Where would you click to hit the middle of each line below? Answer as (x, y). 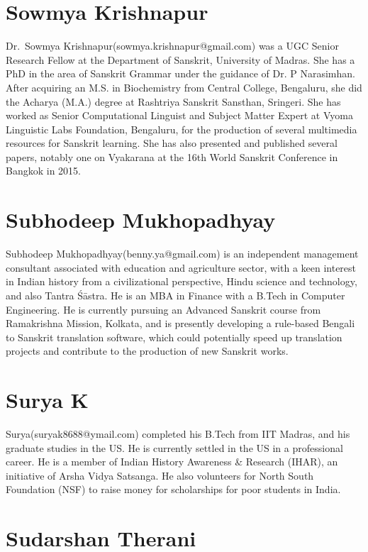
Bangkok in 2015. (43, 171)
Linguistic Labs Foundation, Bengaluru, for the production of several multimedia (182, 129)
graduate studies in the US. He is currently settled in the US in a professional (174, 447)
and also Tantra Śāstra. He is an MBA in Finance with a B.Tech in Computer (175, 295)
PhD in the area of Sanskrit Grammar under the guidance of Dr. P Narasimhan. (180, 73)
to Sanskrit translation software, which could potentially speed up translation (174, 337)
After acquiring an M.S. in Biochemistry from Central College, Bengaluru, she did (184, 87)
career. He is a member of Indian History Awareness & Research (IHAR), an (172, 462)
